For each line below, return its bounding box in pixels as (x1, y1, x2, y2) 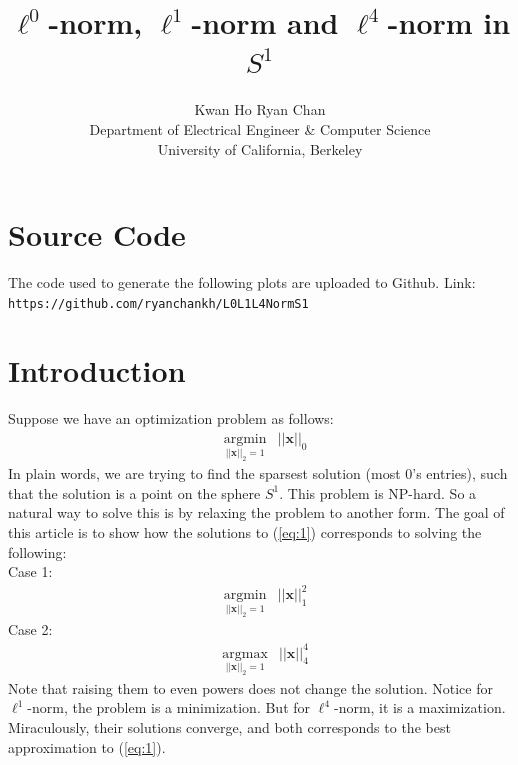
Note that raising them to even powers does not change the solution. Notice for (8, 677, 493, 698)
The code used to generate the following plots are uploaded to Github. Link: (8, 272, 476, 293)
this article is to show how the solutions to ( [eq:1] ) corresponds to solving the (8, 521, 482, 542)
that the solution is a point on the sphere (8, 482, 261, 503)
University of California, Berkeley (157, 138, 363, 159)
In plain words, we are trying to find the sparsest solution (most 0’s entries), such (8, 463, 508, 484)
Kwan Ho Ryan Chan (194, 99, 326, 120)
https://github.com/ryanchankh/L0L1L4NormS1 (8, 296, 309, 311)
